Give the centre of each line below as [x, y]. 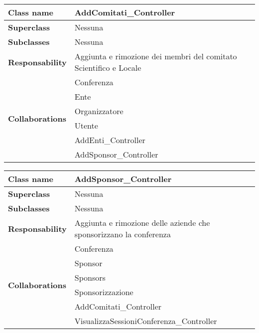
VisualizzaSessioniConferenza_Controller [146, 321]
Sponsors [90, 277]
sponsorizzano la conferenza [123, 234]
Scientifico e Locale [108, 68]
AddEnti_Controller [110, 140]
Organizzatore [99, 111]
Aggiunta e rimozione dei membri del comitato [156, 56]
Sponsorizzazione [104, 292]
